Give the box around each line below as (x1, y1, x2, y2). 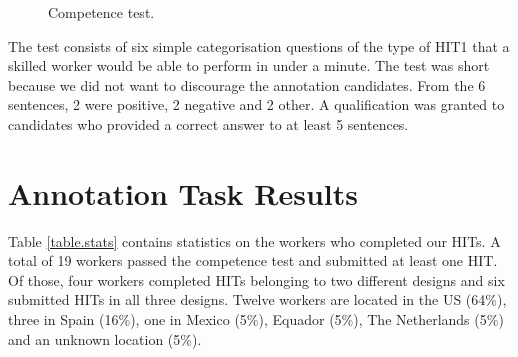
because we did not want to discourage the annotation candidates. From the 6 (8, 74, 486, 95)
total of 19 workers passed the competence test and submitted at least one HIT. (8, 250, 498, 271)
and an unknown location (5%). (8, 328, 202, 349)
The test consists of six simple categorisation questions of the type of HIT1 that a (8, 35, 510, 56)
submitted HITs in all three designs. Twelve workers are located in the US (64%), (8, 289, 507, 310)
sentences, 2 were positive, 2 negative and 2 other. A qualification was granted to (8, 94, 505, 115)
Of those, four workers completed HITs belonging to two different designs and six (8, 269, 505, 290)
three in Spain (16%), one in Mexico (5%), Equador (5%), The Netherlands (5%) (8, 309, 504, 330)
